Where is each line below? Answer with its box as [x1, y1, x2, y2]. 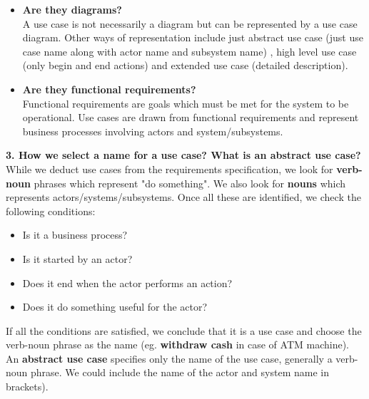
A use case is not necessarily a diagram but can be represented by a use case [22, 16, 358, 31]
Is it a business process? [22, 227, 128, 242]
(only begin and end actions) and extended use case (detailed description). [22, 58, 348, 73]
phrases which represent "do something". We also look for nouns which [34, 175, 346, 190]
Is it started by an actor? [22, 251, 133, 266]
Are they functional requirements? [22, 81, 196, 96]
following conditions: [6, 203, 96, 218]
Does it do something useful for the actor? [22, 299, 208, 314]
